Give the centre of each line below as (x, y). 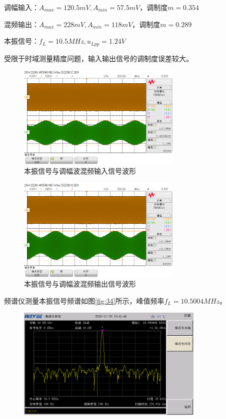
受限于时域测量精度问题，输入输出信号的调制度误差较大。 (98, 58)
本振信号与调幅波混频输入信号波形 (80, 171)
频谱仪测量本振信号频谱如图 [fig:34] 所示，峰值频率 (84, 300)
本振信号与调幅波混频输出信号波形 (80, 284)
